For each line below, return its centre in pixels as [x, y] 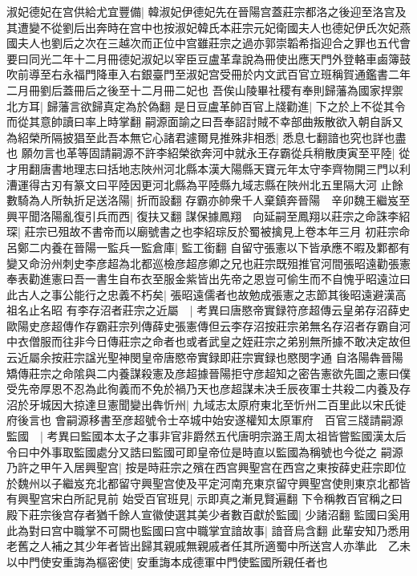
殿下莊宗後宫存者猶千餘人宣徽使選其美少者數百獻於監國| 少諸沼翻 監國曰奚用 [208, 514]
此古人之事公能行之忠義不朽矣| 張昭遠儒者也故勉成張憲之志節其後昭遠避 [195, 294]
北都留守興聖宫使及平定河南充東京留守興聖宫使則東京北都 [247, 483]
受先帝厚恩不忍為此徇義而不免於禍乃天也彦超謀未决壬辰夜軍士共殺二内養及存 [208, 389]
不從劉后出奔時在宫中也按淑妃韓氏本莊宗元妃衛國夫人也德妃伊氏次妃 [219, 27]
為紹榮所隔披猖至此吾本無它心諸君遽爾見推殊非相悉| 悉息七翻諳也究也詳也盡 [206, 137]
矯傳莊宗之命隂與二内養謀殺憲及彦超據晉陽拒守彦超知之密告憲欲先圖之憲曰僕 [208, 373]
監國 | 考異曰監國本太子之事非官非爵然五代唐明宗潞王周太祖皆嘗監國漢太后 [206, 436]
